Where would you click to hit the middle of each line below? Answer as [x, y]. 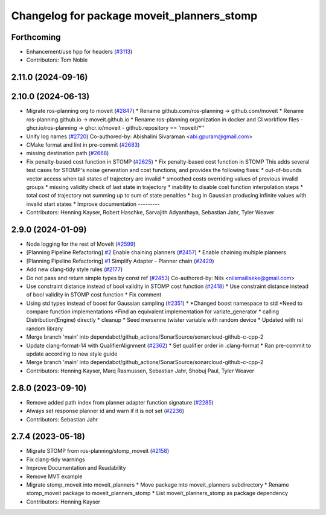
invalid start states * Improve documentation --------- [93, 204]
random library [45, 328]
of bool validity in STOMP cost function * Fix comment [94, 295]
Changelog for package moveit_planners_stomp [134, 16]
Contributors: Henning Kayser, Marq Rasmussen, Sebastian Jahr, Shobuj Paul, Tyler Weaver [140, 371]
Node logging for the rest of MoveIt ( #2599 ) [81, 244]
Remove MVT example [54, 476]
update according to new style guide [72, 354]
